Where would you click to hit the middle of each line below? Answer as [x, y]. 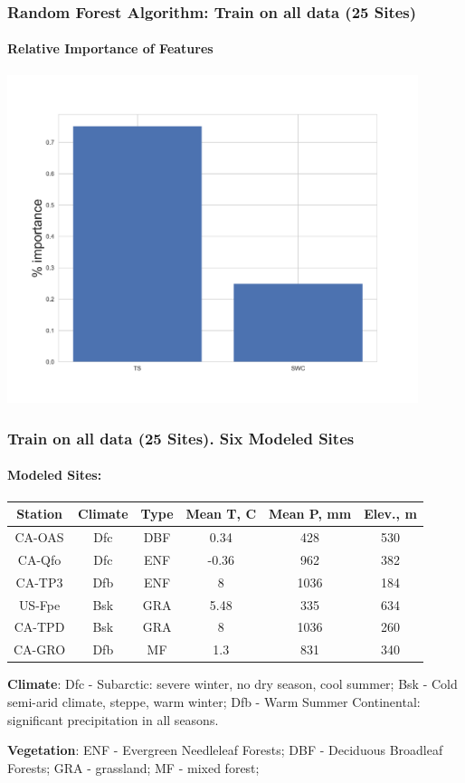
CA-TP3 [39, 582]
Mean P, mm [310, 514]
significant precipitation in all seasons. [113, 719]
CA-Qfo [39, 559]
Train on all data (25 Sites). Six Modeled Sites [181, 438]
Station [39, 514]
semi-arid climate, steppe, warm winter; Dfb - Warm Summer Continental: [214, 701]
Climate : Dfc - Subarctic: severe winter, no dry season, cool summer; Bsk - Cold [232, 684]
